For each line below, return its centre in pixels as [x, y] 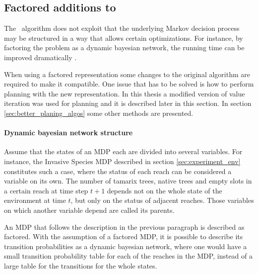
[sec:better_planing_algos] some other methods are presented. [99, 113]
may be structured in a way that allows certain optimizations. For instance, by [124, 38]
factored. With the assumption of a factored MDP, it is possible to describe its [124, 236]
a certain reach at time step [46, 190]
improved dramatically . [40, 57]
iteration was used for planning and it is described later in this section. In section [128, 103]
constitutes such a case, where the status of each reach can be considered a [118, 171]
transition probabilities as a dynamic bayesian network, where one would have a [126, 246]
